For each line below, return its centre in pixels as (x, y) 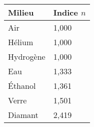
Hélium (21, 42)
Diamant (23, 115)
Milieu (21, 12)
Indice (65, 12)
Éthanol (22, 86)
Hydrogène (27, 56)
